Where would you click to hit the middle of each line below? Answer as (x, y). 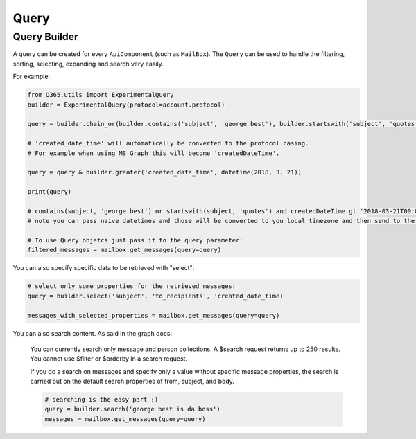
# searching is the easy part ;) (102, 400)
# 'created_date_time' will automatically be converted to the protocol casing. (168, 143)
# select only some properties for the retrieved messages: (132, 286)
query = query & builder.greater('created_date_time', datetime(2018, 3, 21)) (164, 172)
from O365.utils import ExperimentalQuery (101, 95)
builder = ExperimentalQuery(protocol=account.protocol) (126, 105)
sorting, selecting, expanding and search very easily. (88, 64)
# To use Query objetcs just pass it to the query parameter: (135, 240)
